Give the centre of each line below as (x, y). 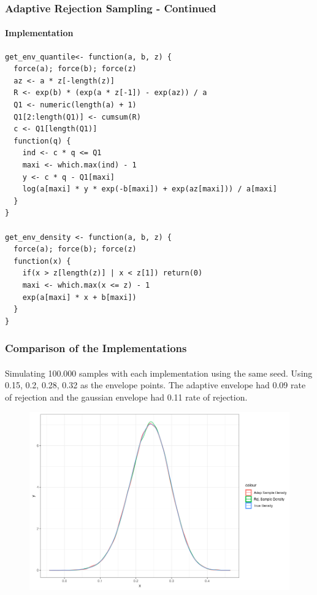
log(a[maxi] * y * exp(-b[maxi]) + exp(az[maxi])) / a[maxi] (150, 189)
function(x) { (42, 261)
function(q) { (42, 141)
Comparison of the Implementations (96, 348)
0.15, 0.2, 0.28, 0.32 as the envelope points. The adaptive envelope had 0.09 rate (155, 385)
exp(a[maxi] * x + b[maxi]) (79, 297)
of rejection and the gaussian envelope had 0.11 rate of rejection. (126, 397)
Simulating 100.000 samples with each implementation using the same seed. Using (159, 373)
